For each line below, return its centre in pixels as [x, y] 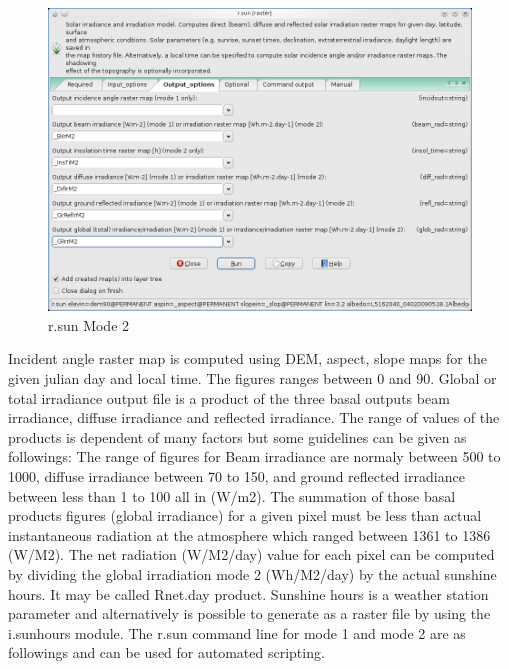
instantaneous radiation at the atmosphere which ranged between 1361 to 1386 [249, 534]
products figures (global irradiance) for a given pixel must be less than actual [245, 515]
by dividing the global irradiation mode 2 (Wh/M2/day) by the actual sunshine [252, 573]
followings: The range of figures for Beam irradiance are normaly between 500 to [254, 456]
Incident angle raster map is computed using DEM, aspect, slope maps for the [247, 358]
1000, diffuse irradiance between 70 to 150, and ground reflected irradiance [236, 475]
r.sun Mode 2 [89, 324]
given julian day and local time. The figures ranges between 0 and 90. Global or [252, 378]
